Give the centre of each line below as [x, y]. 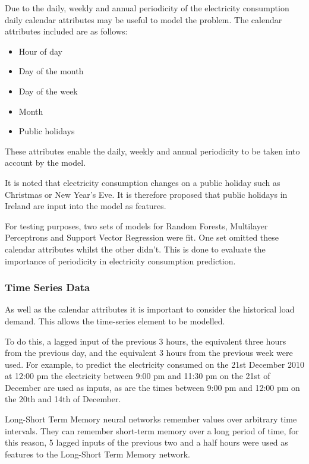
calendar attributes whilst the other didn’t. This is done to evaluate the [135, 249]
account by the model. [45, 162]
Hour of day [40, 51]
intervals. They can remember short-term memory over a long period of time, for [152, 430]
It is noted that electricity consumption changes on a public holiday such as [143, 182]
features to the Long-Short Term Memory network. [97, 454]
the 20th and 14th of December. [63, 399]
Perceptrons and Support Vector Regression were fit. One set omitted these [142, 237]
